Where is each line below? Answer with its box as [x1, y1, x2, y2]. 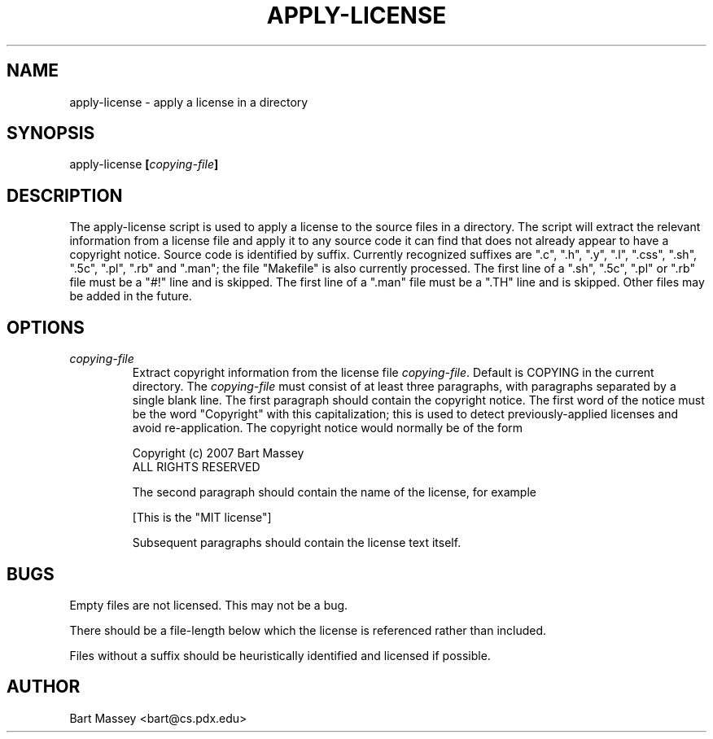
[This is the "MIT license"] [132, 510, 272, 525]
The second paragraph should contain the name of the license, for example [132, 485, 536, 500]
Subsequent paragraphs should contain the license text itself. [132, 536, 461, 550]
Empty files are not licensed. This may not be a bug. [69, 597, 348, 612]
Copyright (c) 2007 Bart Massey [132, 446, 304, 461]
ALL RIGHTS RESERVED [132, 460, 260, 474]
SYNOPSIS [7, 123, 95, 144]
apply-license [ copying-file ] [69, 157, 219, 172]
